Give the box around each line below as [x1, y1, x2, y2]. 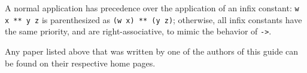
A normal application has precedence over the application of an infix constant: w [5, 2, 299, 14]
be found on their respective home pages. [5, 56, 156, 69]
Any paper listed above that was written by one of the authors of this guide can [5, 45, 299, 57]
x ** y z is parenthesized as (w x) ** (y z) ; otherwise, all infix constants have [5, 13, 302, 26]
